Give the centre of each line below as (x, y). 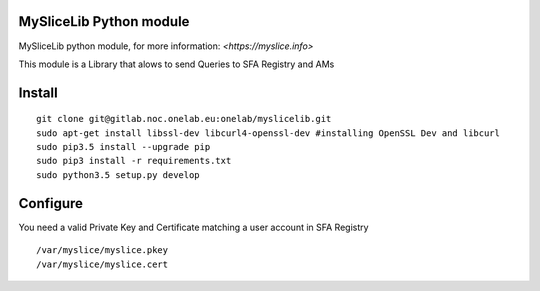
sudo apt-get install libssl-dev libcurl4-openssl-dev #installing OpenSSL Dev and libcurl (268, 133)
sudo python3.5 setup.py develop (118, 174)
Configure (51, 203)
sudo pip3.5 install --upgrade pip (123, 147)
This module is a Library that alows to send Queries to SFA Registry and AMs (176, 64)
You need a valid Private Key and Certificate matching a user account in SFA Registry (193, 227)
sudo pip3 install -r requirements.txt (134, 161)
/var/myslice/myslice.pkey (102, 250)
